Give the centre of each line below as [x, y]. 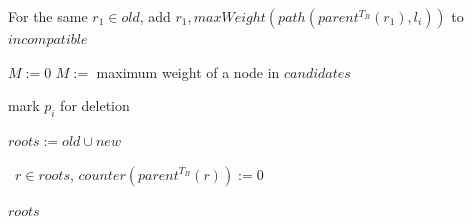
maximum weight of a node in [188, 71]
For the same [48, 16]
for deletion [95, 105]
